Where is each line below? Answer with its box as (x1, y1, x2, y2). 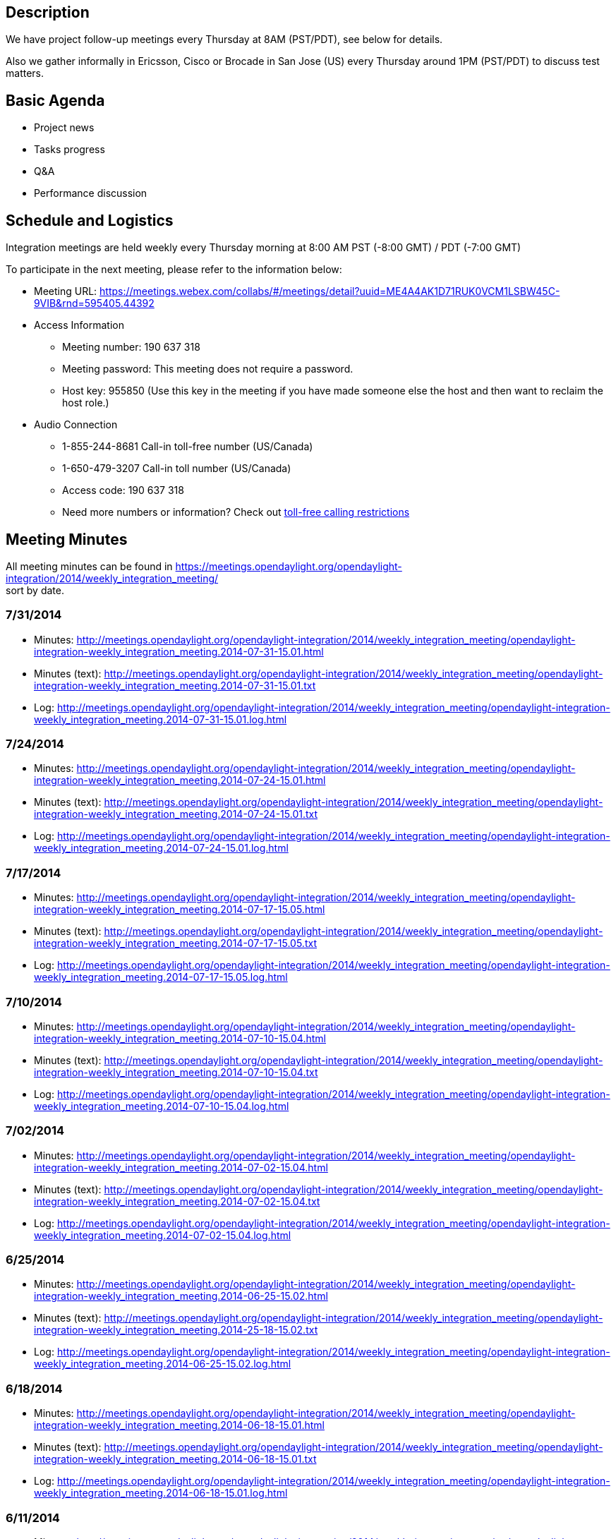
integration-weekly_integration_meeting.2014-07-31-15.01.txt (34, 679, 316, 692)
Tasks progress (34, 143, 105, 156)
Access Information (34, 319, 124, 332)
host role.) (62, 397, 109, 409)
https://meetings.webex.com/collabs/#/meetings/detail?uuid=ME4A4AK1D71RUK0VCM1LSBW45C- (99, 285, 560, 298)
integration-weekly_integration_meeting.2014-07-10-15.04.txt (34, 1066, 318, 1078)
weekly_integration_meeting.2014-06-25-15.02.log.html (34, 1358, 291, 1370)
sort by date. (6, 584, 64, 596)
